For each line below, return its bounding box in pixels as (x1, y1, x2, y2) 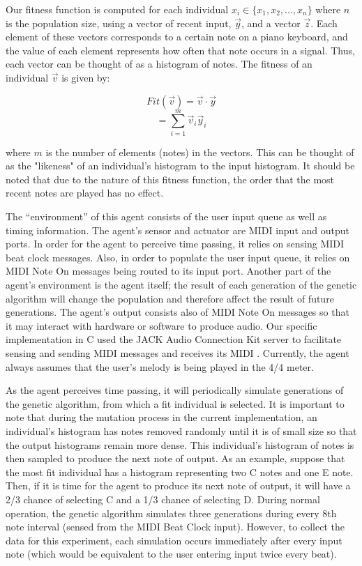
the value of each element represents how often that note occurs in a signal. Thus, (6, 43, 355, 57)
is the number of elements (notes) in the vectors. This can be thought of (45, 144, 354, 159)
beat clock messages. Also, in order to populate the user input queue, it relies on (6, 250, 350, 264)
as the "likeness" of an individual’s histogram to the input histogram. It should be (6, 158, 355, 173)
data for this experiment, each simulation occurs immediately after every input (6, 533, 342, 547)
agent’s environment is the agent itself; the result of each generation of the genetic (6, 277, 357, 292)
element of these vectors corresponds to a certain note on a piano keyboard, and (6, 29, 348, 44)
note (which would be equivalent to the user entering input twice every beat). (6, 546, 337, 561)
